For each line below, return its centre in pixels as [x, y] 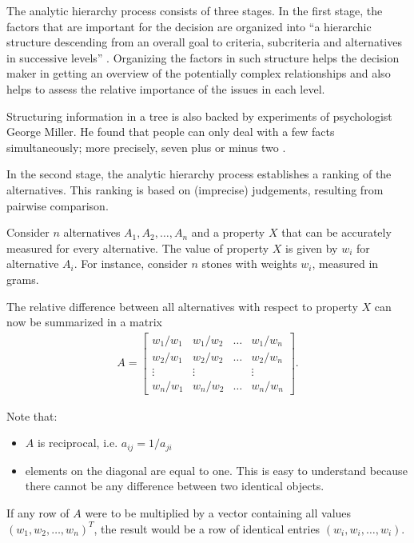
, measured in [345, 264]
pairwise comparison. [58, 205]
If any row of [38, 513]
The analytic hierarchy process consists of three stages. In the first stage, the [195, 10]
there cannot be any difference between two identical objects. [175, 486]
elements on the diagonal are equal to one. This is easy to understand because [216, 470]
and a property [228, 232]
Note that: [32, 415]
